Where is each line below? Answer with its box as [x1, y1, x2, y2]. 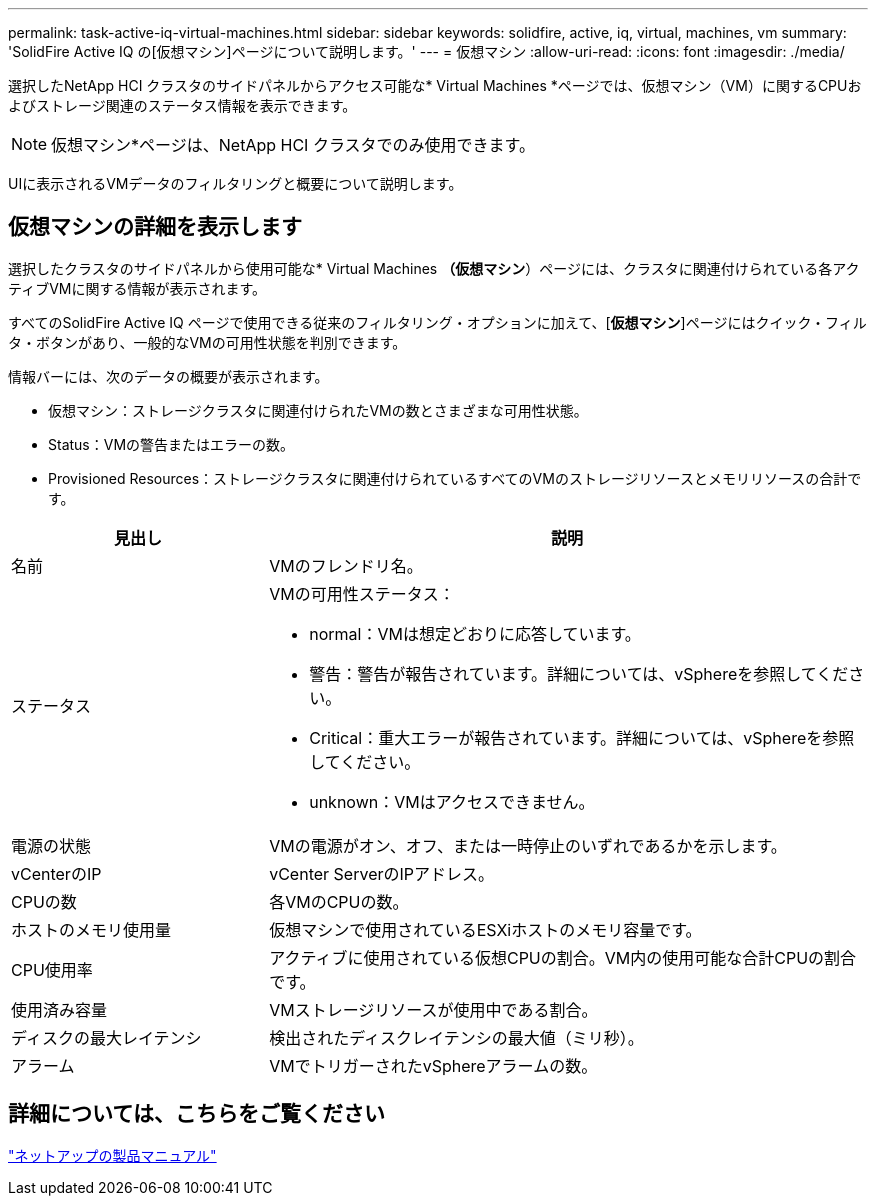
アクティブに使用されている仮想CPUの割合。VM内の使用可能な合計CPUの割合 [269, 947, 857, 968]
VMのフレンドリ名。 [269, 555, 423, 576]
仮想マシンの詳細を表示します [8, 214, 302, 240]
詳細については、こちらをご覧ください [8, 1101, 385, 1127]
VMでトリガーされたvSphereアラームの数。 [269, 1055, 598, 1076]
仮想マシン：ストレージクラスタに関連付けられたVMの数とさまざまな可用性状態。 [48, 401, 588, 419]
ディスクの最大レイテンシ [11, 1027, 202, 1048]
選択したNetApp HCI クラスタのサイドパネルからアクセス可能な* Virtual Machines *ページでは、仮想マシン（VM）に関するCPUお [8, 77, 862, 94]
